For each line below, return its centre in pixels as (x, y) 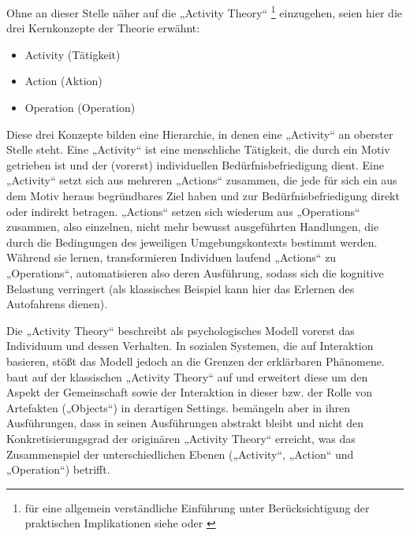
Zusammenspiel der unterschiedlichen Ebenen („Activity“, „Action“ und (180, 454)
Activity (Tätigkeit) (73, 54)
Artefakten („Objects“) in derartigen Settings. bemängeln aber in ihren (178, 407)
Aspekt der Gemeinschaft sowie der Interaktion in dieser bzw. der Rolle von (189, 392)
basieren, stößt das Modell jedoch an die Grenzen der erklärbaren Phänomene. (196, 361)
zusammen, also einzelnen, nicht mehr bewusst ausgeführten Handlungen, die (193, 227)
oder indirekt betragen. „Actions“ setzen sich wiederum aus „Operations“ (183, 211)
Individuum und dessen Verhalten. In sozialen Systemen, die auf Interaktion (190, 346)
